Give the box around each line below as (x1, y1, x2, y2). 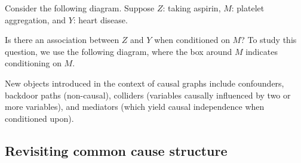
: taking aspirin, (162, 2, 221, 14)
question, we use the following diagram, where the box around (5, 45, 232, 57)
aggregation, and (5, 13, 66, 26)
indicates (245, 45, 278, 57)
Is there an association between (5, 33, 119, 46)
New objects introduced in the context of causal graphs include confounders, (5, 76, 284, 89)
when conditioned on (154, 33, 230, 46)
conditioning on (5, 57, 62, 69)
